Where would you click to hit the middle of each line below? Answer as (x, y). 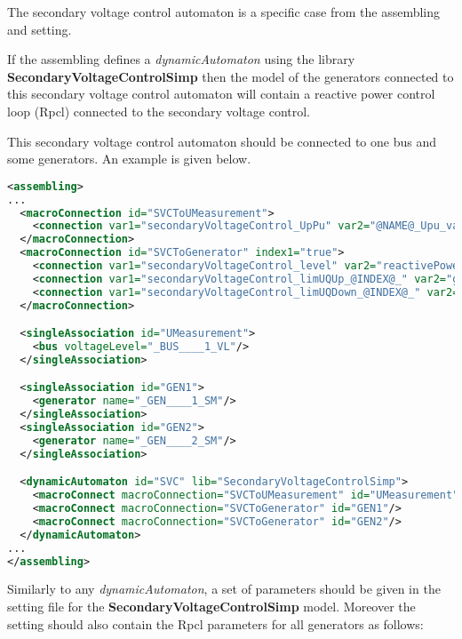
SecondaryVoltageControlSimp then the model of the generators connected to (231, 76)
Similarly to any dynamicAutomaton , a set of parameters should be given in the (224, 589)
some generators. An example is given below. (129, 159)
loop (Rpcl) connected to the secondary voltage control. (159, 111)
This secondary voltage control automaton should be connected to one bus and (222, 141)
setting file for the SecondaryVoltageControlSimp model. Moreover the (211, 607)
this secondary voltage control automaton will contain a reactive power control (221, 94)
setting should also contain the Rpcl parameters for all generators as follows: (215, 623)
